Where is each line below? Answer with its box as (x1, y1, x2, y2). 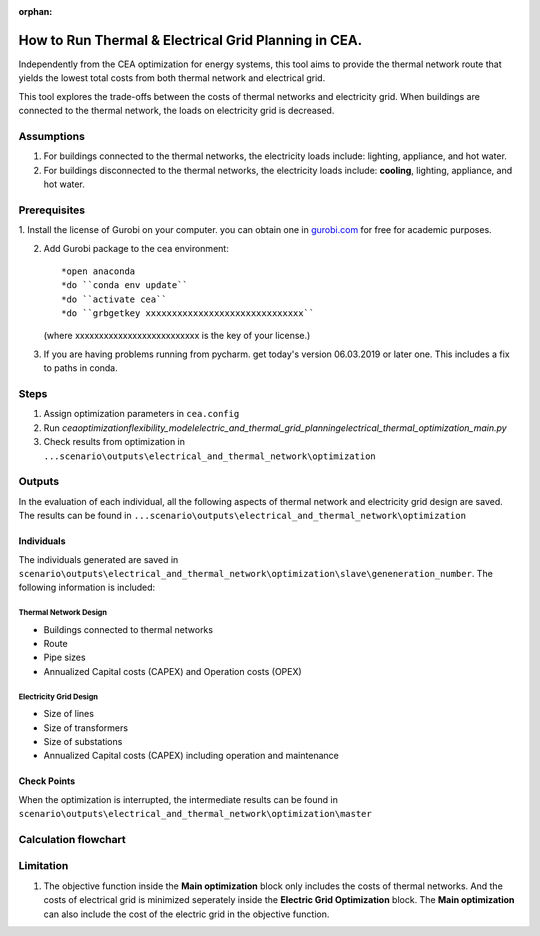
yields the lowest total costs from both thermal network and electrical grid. (18, 72, 326, 84)
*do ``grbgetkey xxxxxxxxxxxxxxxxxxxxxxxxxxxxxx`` (61, 308, 315, 319)
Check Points (18, 775, 76, 787)
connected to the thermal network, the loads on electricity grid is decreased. (18, 105, 335, 117)
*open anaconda (61, 265, 136, 277)
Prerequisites (18, 203, 85, 217)
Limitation (18, 859, 69, 873)
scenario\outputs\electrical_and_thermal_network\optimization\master (18, 808, 372, 820)
